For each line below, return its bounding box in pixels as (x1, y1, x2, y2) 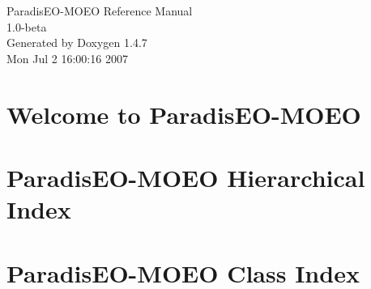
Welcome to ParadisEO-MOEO (6, 97, 361, 130)
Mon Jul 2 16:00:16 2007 (6, 49, 128, 66)
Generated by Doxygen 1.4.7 (6, 34, 147, 51)
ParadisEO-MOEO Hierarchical (6, 160, 365, 193)
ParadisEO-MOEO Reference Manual (6, 2, 193, 19)
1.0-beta (6, 18, 47, 35)
